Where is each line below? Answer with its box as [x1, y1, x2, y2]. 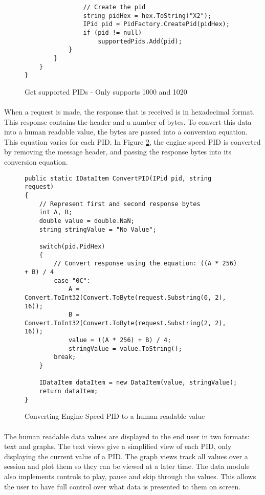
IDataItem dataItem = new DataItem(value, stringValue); [39, 379, 237, 387]
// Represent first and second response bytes [39, 200, 201, 208]
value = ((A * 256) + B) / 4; [68, 336, 171, 344]
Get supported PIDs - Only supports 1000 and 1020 [25, 86, 187, 97]
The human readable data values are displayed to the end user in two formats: [4, 431, 250, 441]
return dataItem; [39, 388, 98, 395]
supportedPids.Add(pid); [98, 37, 182, 45]
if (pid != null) [83, 29, 142, 36]
